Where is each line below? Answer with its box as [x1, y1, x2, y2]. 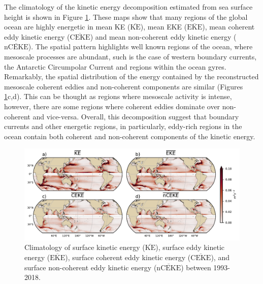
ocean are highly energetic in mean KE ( [4, 21, 130, 32]
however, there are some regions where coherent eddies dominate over [4, 101, 220, 111]
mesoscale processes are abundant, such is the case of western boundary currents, [4, 51, 257, 61]
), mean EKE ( [140, 21, 187, 32]
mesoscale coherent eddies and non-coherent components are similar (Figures [4, 81, 243, 91]
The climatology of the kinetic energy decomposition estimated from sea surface [4, 2, 253, 12]
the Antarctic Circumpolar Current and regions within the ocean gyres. [4, 61, 226, 72]
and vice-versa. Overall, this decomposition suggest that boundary [32, 111, 239, 121]
